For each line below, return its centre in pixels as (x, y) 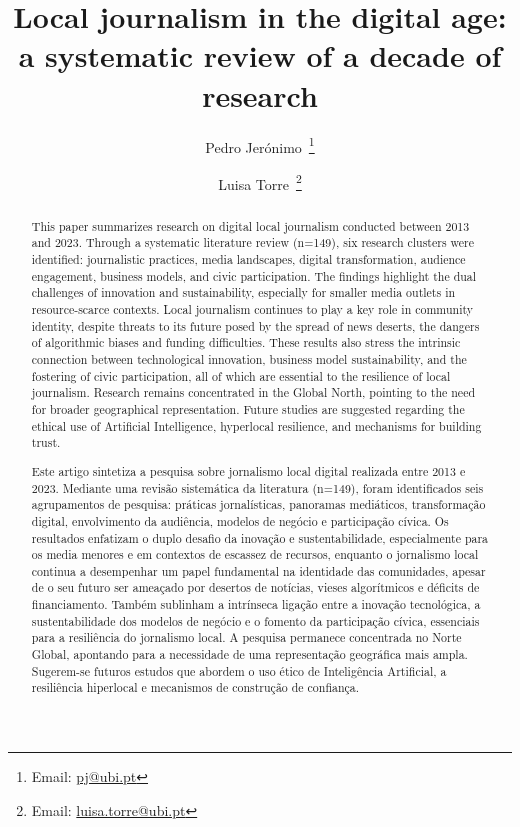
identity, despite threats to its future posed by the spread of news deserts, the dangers (255, 325)
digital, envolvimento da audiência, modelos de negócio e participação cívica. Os (240, 520)
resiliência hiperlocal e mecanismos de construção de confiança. (195, 687)
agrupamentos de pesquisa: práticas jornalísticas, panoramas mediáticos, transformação (258, 504)
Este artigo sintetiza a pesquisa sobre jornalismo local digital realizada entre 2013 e (248, 470)
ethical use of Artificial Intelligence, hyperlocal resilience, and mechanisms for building (256, 425)
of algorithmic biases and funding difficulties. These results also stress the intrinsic (246, 342)
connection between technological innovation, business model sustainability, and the (249, 359)
